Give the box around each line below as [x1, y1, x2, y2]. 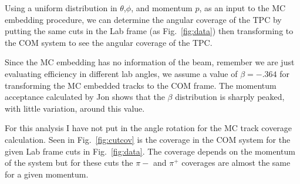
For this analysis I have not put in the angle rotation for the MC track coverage [5, 122, 292, 134]
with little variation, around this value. [5, 102, 145, 114]
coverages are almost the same [181, 156, 291, 169]
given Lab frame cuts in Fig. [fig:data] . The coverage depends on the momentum [5, 145, 295, 157]
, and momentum [131, 2, 193, 14]
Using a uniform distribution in [5, 2, 117, 14]
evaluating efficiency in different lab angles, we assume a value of [5, 67, 238, 79]
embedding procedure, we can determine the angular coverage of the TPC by [5, 13, 282, 25]
